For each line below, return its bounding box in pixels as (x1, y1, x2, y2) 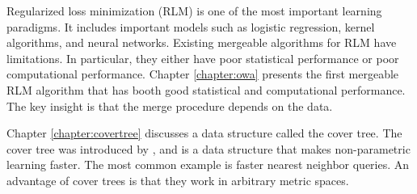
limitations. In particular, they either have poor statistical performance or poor (6, 49, 399, 66)
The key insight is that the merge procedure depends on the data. (6, 97, 333, 114)
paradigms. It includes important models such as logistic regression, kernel (6, 18, 375, 35)
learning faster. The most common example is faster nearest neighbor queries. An (6, 156, 410, 173)
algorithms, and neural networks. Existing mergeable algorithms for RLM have (6, 34, 397, 51)
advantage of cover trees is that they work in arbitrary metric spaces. (6, 171, 349, 188)
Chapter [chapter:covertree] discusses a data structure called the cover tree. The (6, 124, 402, 141)
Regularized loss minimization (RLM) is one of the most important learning (6, 2, 382, 19)
